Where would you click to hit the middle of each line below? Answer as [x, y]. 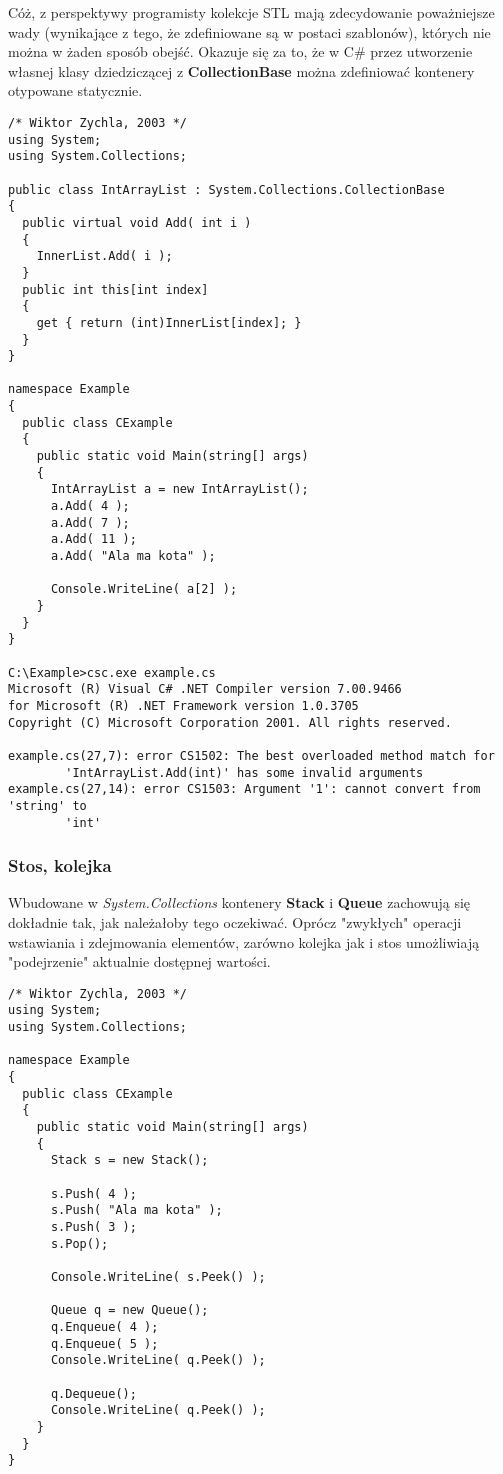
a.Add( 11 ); [93, 539]
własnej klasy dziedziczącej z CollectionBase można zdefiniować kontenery [241, 70]
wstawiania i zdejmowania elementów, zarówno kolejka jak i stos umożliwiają [244, 941]
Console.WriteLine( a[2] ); [144, 589]
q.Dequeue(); [93, 1393]
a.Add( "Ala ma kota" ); [133, 556]
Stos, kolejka [60, 865]
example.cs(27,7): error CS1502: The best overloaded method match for [251, 755]
